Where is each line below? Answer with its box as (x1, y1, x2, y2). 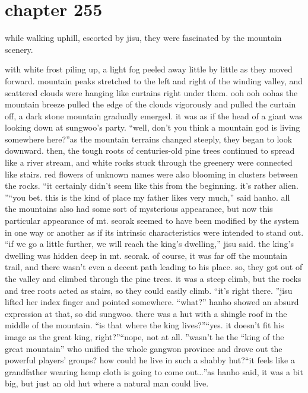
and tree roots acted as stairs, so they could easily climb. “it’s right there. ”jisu (5, 284, 293, 296)
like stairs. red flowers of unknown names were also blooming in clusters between (5, 167, 298, 180)
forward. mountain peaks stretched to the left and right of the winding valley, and (5, 74, 303, 87)
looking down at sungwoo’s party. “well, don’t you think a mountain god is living (5, 121, 300, 134)
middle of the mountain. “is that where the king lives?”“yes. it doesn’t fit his (5, 319, 284, 331)
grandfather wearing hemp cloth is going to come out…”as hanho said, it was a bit (5, 365, 303, 378)
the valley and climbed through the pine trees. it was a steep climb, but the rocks (5, 272, 301, 284)
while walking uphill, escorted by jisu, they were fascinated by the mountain (5, 31, 282, 44)
